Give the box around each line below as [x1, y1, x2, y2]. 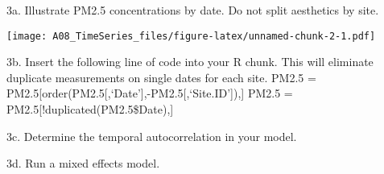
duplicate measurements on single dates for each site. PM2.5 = [6, 68, 316, 85]
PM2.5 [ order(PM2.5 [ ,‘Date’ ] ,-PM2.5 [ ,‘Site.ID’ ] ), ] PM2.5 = [6, 85, 293, 101]
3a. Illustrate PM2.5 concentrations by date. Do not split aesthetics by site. [6, 2, 379, 18]
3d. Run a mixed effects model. [6, 155, 160, 172]
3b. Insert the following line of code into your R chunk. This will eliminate [6, 53, 374, 70]
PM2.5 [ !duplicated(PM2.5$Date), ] [6, 101, 174, 118]
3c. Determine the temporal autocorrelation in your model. [6, 127, 297, 144]
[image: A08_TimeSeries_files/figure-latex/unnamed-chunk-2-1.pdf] [6, 30, 376, 42]
